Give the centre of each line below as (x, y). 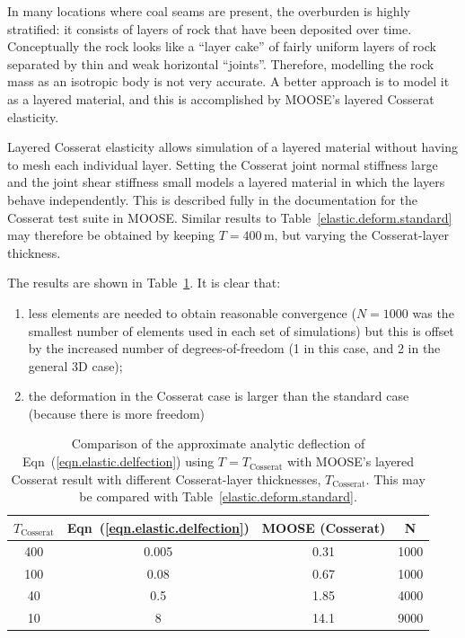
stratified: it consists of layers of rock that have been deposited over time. (210, 28)
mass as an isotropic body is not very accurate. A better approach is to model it (228, 81)
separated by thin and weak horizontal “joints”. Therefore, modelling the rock (221, 63)
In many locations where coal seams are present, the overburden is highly (209, 11)
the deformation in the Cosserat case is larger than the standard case (219, 396)
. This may (395, 478)
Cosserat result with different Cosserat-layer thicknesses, (166, 478)
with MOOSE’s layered (351, 461)
